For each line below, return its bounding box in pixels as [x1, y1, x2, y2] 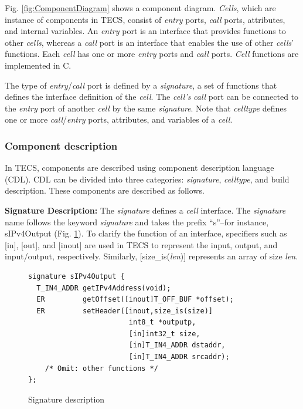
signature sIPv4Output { [28, 272, 125, 280]
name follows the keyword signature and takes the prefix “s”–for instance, [5, 215, 269, 228]
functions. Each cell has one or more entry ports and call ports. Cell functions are [5, 48, 299, 60]
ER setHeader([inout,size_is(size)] [36, 306, 213, 315]
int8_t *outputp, [128, 318, 196, 327]
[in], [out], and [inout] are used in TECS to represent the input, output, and [5, 238, 278, 251]
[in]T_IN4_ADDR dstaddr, [128, 341, 226, 350]
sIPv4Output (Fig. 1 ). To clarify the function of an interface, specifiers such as [5, 227, 287, 239]
